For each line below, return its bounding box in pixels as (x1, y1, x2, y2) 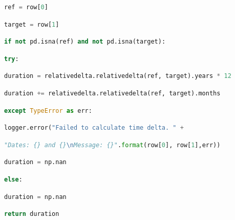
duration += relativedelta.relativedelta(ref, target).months (4, 89, 221, 97)
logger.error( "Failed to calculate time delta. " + (4, 124, 184, 132)
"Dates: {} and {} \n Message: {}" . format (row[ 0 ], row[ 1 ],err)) (4, 141, 221, 149)
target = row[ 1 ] (4, 21, 59, 28)
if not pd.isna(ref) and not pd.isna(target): (4, 38, 166, 46)
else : (4, 175, 23, 183)
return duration (4, 210, 59, 218)
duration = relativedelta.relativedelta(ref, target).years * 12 (4, 72, 231, 80)
